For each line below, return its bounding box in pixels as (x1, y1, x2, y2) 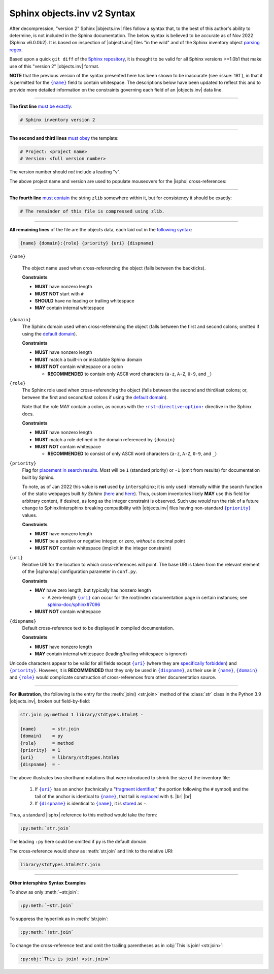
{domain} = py (20, 733, 63, 739)
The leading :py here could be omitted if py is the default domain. (9, 839, 148, 845)
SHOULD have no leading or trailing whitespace (35, 298, 134, 304)
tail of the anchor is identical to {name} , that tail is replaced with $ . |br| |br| (35, 793, 192, 799)
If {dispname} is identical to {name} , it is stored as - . (35, 801, 148, 807)
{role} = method (20, 740, 74, 746)
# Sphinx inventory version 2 (20, 117, 95, 123)
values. (22, 512, 38, 518)
